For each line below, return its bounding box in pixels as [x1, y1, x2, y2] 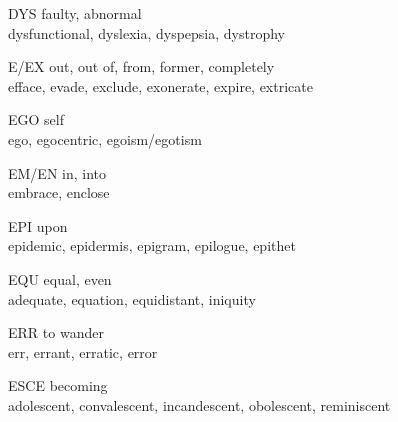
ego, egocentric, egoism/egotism [8, 128, 202, 149]
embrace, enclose [8, 182, 110, 203]
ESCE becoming [8, 375, 108, 396]
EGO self [8, 109, 64, 130]
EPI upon [8, 215, 68, 236]
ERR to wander [8, 322, 104, 343]
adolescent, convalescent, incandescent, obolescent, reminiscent [8, 394, 391, 415]
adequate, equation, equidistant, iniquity [8, 288, 256, 309]
